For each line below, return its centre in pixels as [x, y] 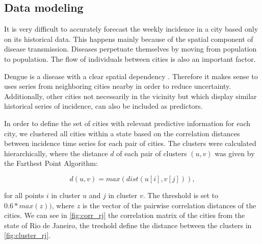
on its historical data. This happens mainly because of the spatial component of [129, 39]
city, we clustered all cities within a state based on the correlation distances [122, 133]
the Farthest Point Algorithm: [51, 163]
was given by [235, 153]
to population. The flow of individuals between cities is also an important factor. [130, 58]
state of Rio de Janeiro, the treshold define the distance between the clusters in [128, 225]
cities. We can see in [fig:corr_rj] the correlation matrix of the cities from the [125, 215]
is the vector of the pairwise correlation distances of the [169, 205]
